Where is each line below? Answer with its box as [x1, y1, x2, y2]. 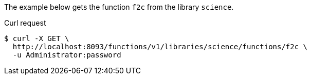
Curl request [4, 18, 46, 27]
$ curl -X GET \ [4, 34, 69, 43]
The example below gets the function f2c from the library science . [4, 3, 234, 11]
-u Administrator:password [12, 51, 121, 59]
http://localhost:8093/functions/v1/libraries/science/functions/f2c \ [12, 43, 308, 51]
